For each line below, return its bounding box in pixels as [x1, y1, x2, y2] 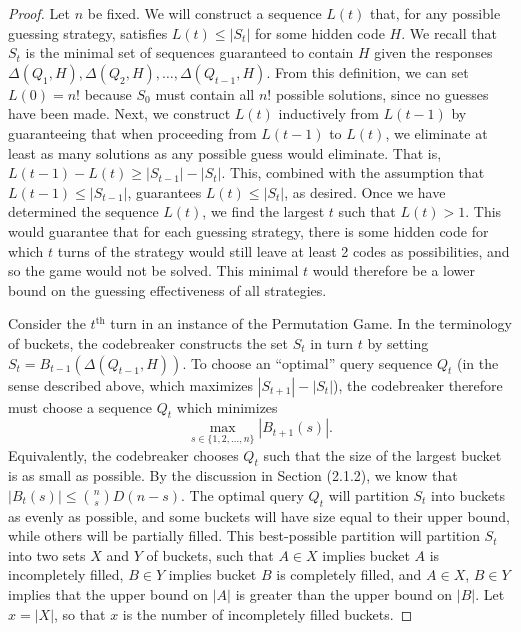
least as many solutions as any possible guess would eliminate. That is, [8, 142, 442, 163]
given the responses [374, 42, 493, 63]
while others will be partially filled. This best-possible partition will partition [8, 525, 480, 546]
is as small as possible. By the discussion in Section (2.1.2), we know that [8, 465, 458, 486]
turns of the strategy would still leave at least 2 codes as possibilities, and [57, 240, 510, 261]
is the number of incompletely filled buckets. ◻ [122, 603, 413, 624]
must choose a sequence [8, 396, 153, 417]
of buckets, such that [146, 544, 274, 565]
